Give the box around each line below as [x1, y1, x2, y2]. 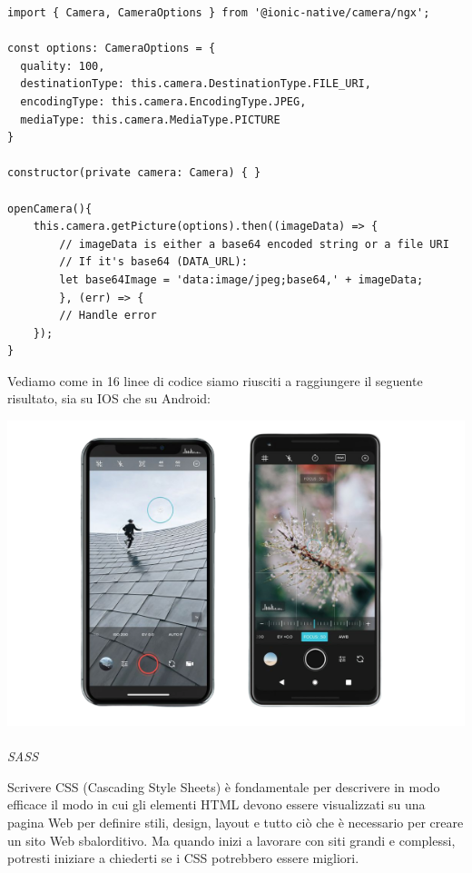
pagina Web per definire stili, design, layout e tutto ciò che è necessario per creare [7, 813, 464, 832]
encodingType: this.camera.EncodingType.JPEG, [20, 94, 307, 108]
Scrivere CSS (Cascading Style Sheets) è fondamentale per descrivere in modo [7, 777, 440, 796]
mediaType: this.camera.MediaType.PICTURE [20, 113, 280, 126]
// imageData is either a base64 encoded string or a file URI [59, 237, 449, 251]
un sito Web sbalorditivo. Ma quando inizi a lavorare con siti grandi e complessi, [7, 830, 456, 849]
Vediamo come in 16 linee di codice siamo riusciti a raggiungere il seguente [7, 371, 423, 390]
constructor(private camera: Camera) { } [7, 166, 261, 180]
